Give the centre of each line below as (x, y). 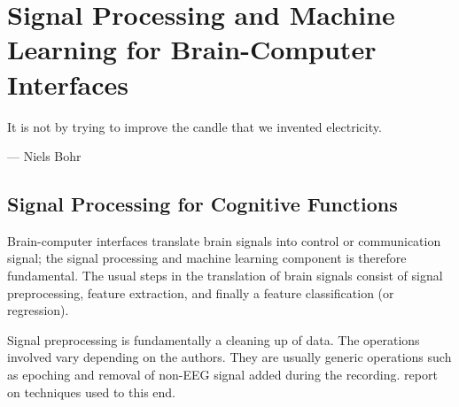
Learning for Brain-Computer (192, 49)
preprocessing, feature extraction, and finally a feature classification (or (201, 292)
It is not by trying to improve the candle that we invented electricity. (194, 126)
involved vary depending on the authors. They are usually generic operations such (229, 357)
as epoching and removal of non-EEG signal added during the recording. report (222, 375)
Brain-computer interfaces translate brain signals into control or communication (224, 240)
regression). (38, 310)
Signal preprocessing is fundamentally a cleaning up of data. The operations (214, 339)
